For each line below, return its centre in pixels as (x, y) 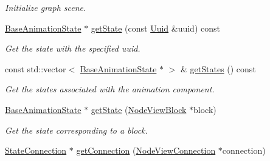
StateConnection (36, 150)
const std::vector (36, 68)
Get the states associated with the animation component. (110, 89)
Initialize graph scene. (46, 7)
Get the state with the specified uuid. (73, 48)
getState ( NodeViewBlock (139, 109)
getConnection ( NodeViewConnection (146, 150)
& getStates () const (218, 68)
